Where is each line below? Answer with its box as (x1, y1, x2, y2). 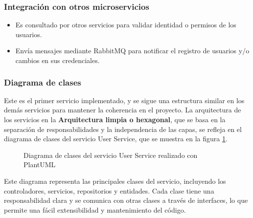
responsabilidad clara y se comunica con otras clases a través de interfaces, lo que (4, 195, 248, 205)
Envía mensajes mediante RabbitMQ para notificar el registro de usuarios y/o (15, 45, 250, 56)
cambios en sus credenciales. (15, 55, 100, 65)
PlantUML (23, 159, 56, 170)
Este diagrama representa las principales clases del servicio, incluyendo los (4, 175, 226, 186)
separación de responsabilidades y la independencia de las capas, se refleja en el (4, 124, 242, 134)
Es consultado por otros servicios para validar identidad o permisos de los (15, 20, 236, 30)
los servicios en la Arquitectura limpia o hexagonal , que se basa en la (4, 114, 226, 124)
